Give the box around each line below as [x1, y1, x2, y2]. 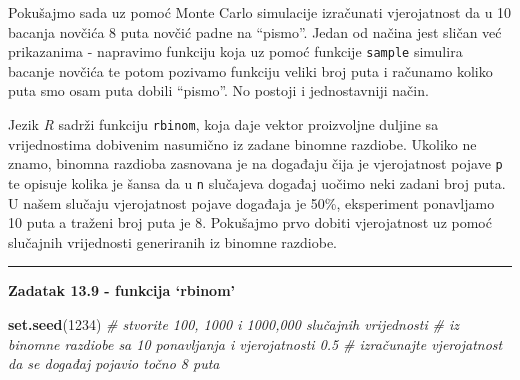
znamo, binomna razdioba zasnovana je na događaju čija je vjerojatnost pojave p [8, 153, 503, 174]
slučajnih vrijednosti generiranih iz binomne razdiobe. [8, 231, 337, 252]
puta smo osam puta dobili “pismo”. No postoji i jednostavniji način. [8, 80, 429, 101]
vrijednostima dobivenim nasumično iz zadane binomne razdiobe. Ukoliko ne [8, 133, 477, 154]
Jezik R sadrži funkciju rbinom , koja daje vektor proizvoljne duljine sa [8, 114, 439, 135]
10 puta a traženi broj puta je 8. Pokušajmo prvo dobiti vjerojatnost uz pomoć [8, 212, 492, 233]
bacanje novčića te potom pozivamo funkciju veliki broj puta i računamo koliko [8, 60, 493, 81]
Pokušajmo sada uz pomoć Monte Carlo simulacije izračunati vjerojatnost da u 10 [8, 2, 512, 22]
